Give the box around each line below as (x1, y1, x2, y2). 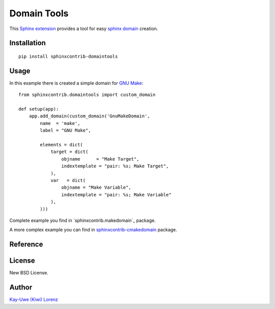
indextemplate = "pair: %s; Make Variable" (61, 192, 172, 197)
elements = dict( (40, 142, 84, 147)
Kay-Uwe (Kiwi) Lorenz (9, 296, 59, 303)
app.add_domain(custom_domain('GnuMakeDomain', (29, 113, 150, 119)
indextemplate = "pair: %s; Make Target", (61, 163, 169, 169)
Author (9, 283, 33, 292)
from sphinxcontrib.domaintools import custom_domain (18, 92, 155, 98)
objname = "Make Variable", (61, 185, 132, 191)
